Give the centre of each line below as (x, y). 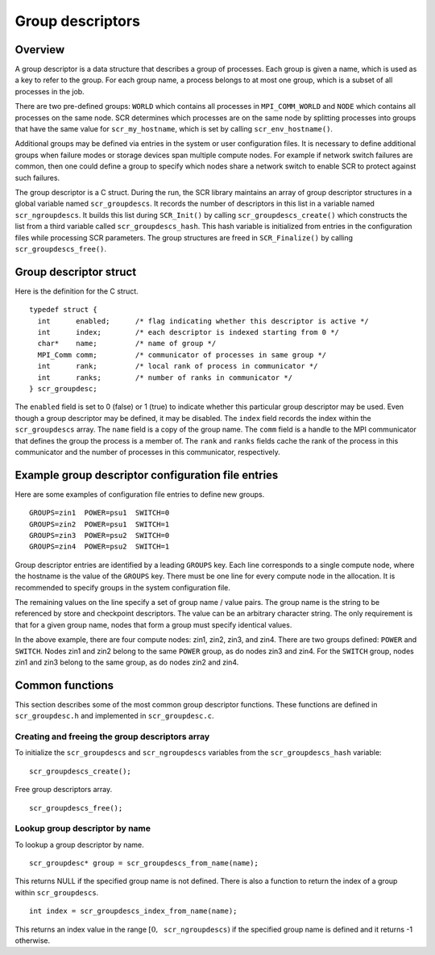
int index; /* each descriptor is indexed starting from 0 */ (188, 332)
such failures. (37, 177)
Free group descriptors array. (64, 790)
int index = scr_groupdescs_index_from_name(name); (133, 911)
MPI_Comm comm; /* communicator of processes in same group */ (182, 354)
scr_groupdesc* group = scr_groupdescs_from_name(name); (144, 863)
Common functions (64, 685)
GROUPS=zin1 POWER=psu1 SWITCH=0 (99, 513)
